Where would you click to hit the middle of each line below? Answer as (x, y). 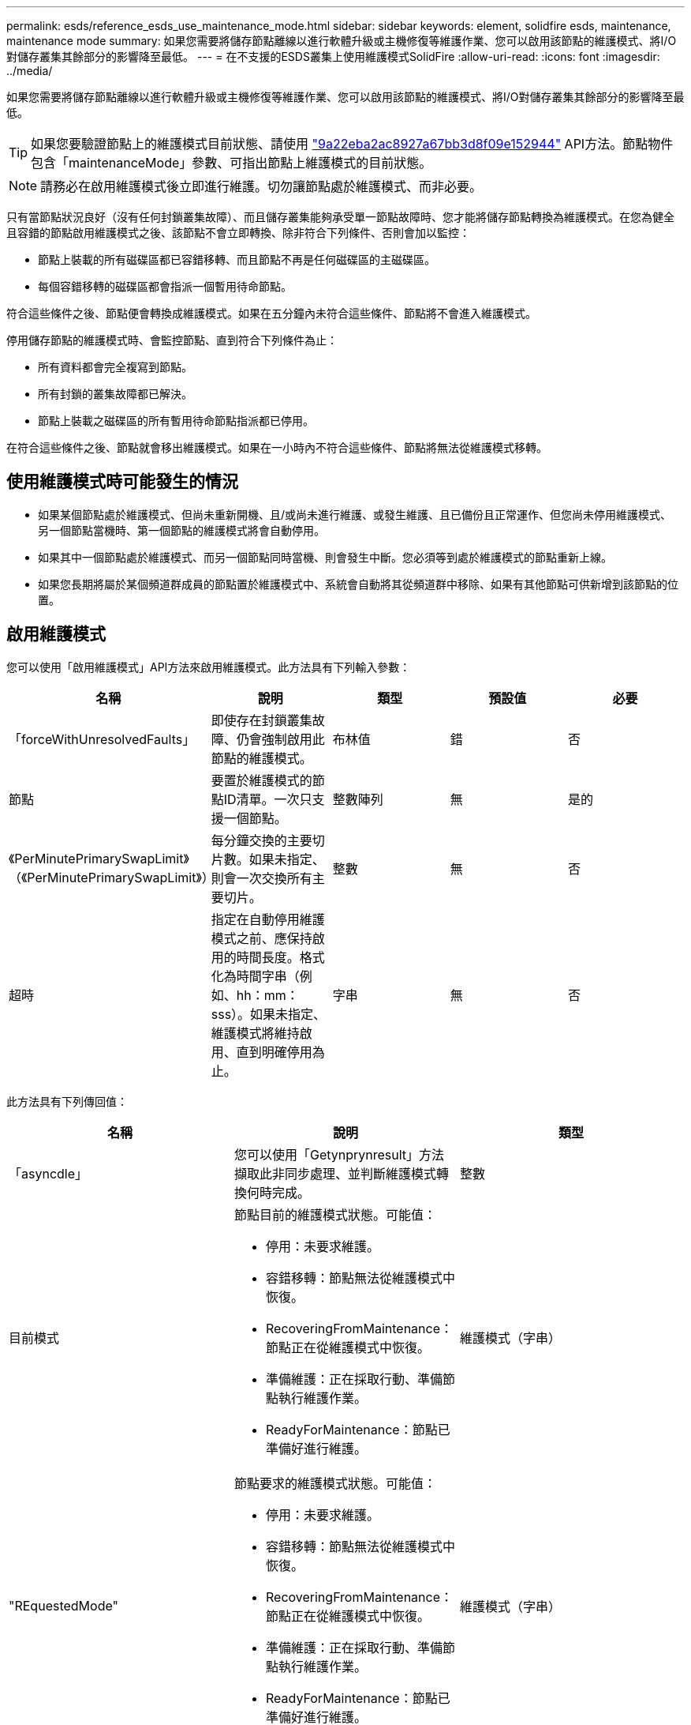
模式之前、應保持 (261, 938)
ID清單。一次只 (268, 799)
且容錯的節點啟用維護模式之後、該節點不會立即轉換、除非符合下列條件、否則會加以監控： (238, 233)
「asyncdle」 (49, 1173)
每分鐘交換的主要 (261, 840)
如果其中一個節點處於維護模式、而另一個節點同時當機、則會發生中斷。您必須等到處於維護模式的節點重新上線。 (325, 557)
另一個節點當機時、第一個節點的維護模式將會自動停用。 (181, 530)
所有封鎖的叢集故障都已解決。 (115, 394)
